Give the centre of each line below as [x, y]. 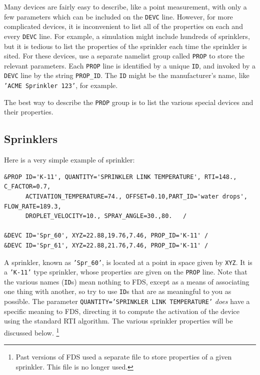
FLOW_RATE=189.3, [33, 206]
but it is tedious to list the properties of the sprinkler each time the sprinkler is [125, 46]
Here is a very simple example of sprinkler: [69, 160]
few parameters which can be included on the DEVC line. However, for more [118, 16]
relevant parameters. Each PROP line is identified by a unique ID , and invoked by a [130, 65]
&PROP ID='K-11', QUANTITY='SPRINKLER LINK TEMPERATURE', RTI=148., [120, 177]
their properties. [29, 112]
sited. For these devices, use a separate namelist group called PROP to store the [124, 56]
